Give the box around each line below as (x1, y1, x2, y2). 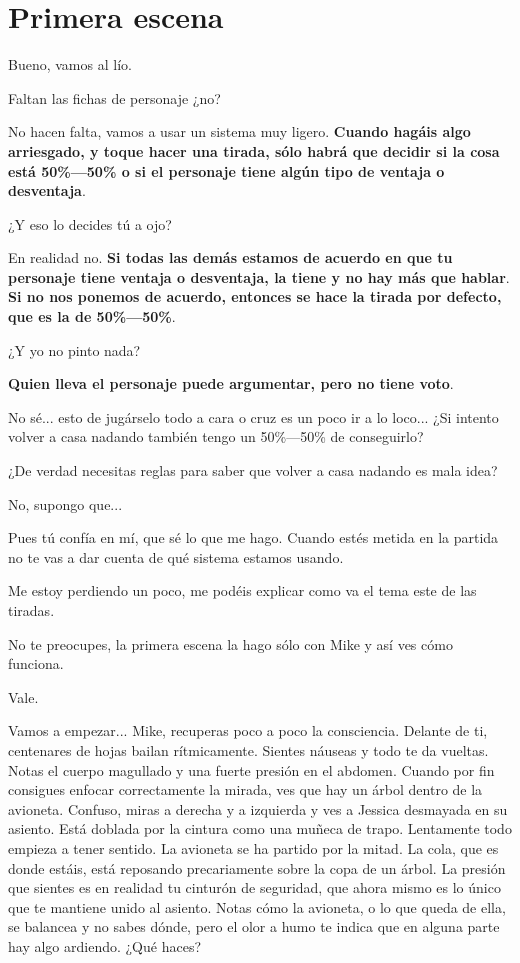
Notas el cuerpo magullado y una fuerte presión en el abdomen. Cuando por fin (8, 759, 495, 780)
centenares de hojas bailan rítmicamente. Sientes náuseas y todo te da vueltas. (8, 739, 489, 760)
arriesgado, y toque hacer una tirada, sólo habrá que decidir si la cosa (8, 140, 500, 161)
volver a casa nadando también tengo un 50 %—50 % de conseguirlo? (8, 426, 424, 447)
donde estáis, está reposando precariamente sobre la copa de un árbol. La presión (8, 857, 506, 878)
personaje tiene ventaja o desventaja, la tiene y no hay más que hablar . (8, 266, 510, 287)
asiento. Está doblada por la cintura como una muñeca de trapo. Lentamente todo (8, 818, 512, 839)
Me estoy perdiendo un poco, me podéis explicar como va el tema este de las (8, 580, 477, 601)
